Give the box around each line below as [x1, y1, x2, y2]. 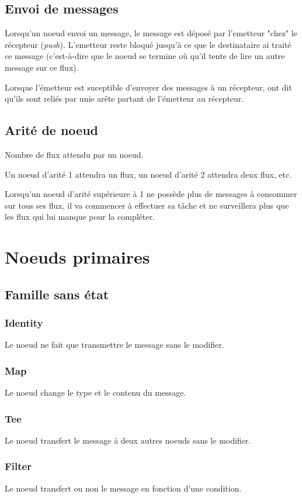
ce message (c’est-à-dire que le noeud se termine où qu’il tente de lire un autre [5, 50, 285, 62]
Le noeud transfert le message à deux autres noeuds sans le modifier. [5, 434, 251, 446]
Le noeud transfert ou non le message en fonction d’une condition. [5, 482, 242, 494]
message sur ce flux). [5, 61, 79, 73]
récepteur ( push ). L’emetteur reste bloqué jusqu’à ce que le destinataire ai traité [5, 38, 291, 50]
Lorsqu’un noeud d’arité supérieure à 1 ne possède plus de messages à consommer [5, 188, 297, 200]
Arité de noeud [5, 121, 98, 139]
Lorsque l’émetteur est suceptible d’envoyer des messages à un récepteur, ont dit [5, 81, 292, 93]
